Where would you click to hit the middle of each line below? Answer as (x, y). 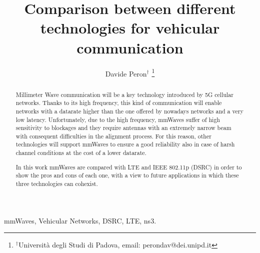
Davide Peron (126, 73)
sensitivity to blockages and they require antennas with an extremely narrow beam (123, 128)
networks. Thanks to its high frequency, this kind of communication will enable (119, 103)
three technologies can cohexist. (57, 183)
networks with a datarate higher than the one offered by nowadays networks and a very (129, 111)
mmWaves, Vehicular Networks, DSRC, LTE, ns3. (80, 220)
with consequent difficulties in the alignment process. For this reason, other (113, 136)
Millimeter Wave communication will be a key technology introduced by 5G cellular (124, 94)
